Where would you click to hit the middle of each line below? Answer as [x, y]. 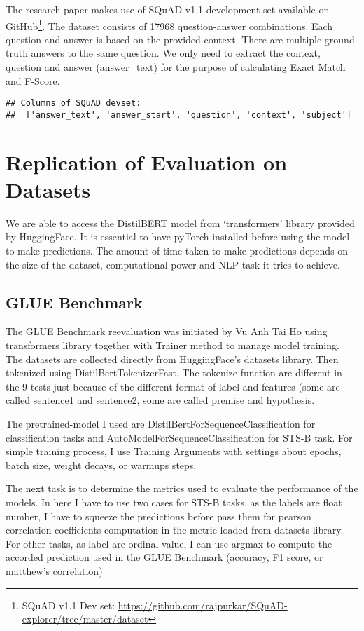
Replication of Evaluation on [147, 162]
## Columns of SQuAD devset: [73, 103]
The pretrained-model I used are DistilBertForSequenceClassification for [161, 423]
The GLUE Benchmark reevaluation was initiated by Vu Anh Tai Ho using [167, 331]
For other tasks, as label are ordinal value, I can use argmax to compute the [169, 543]
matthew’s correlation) [54, 570]
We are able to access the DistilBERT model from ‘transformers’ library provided [180, 223]
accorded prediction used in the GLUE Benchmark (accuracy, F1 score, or [164, 557]
